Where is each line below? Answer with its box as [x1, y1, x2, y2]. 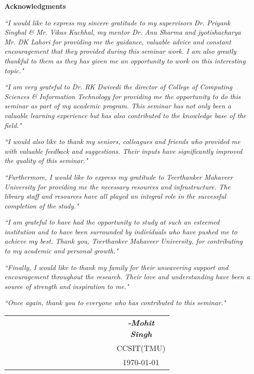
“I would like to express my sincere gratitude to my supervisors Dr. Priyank [4, 17, 231, 27]
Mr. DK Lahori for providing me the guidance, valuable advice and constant [4, 36, 231, 46]
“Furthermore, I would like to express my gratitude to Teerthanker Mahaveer [4, 171, 233, 182]
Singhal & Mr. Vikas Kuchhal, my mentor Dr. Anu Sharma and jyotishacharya [4, 27, 241, 37]
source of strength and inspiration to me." [4, 281, 129, 291]
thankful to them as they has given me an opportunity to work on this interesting [4, 55, 246, 65]
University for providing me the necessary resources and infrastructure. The [4, 181, 231, 191]
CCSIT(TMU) [116, 342, 166, 354]
